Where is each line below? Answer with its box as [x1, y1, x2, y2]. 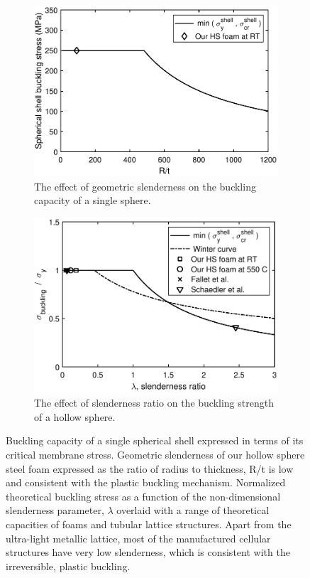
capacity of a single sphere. [34, 193, 151, 208]
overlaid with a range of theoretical [116, 503, 270, 518]
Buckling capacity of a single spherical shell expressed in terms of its [6, 433, 304, 448]
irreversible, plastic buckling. [6, 558, 131, 573]
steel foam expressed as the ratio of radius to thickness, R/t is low [6, 461, 294, 476]
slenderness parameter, [6, 503, 104, 518]
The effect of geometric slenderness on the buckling [34, 178, 256, 193]
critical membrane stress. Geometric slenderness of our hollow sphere [6, 447, 305, 462]
